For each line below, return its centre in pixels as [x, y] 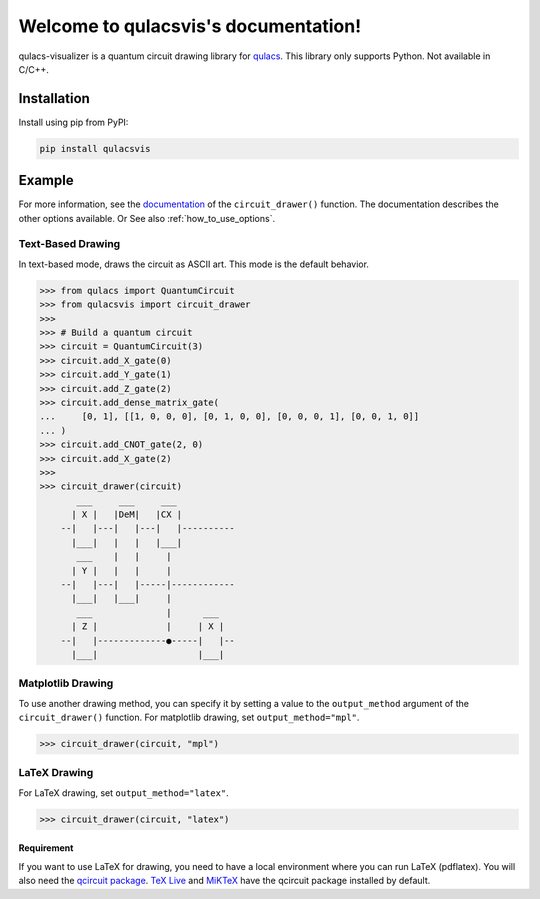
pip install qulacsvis [95, 148]
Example [46, 180]
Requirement [46, 848]
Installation [54, 98]
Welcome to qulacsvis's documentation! [190, 26]
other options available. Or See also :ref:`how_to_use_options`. [146, 218]
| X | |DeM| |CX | [127, 514]
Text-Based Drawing [69, 244]
